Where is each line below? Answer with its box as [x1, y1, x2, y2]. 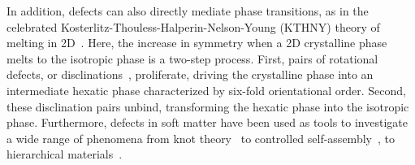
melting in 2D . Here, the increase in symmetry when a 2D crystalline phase [6, 34, 387, 51]
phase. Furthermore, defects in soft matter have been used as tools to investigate [6, 114, 408, 131]
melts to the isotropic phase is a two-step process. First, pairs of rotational [6, 50, 378, 67]
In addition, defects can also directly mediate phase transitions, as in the [6, 2, 369, 19]
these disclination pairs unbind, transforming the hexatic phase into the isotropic [6, 98, 409, 115]
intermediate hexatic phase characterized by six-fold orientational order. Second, [6, 81, 406, 98]
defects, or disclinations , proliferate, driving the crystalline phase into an [6, 66, 374, 83]
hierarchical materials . [6, 145, 123, 163]
